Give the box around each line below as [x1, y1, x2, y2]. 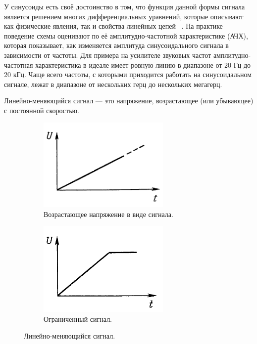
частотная [4, 59, 33, 70]
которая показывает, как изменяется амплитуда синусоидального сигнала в [4, 40, 229, 50]
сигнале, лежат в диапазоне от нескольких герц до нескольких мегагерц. [4, 79, 222, 89]
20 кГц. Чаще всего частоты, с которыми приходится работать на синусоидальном [4, 69, 252, 80]
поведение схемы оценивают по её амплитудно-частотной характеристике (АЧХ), [4, 30, 248, 41]
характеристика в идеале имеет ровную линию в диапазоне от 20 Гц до [35, 59, 251, 70]
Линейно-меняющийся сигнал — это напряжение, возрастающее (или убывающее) [4, 95, 254, 106]
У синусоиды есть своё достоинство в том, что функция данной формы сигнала [4, 1, 245, 11]
